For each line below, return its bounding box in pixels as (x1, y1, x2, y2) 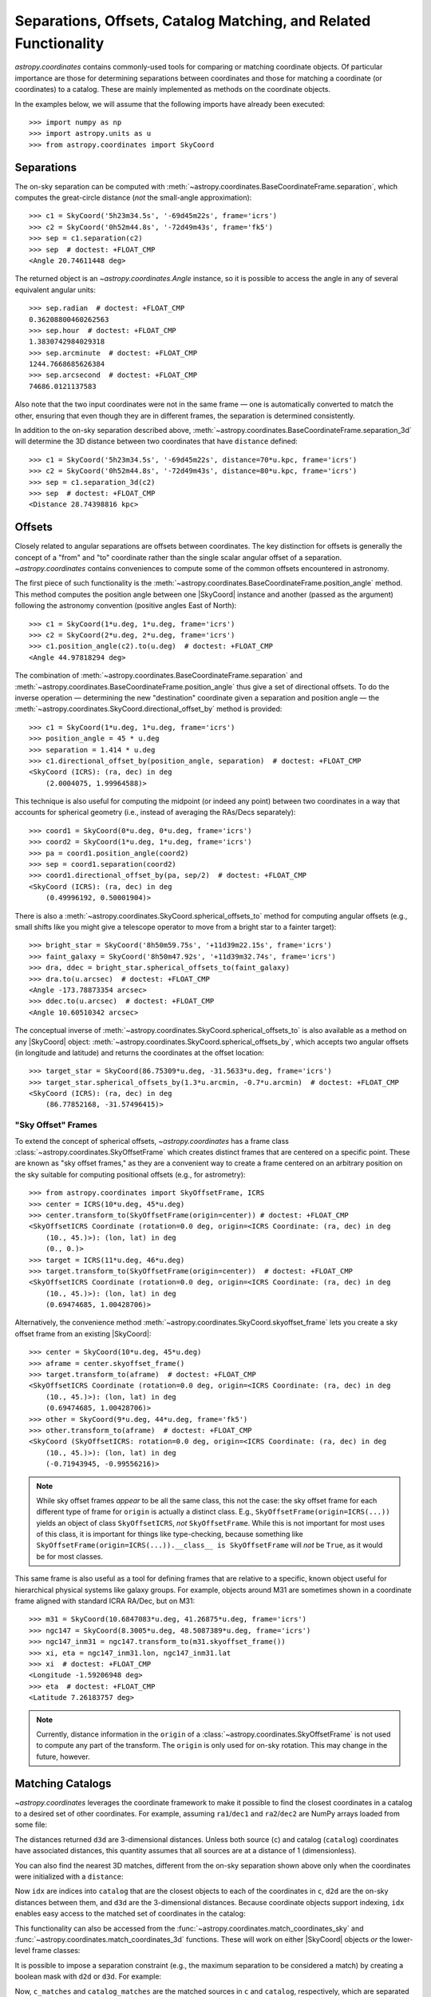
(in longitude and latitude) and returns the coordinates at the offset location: (14, 1047, 264, 1058)
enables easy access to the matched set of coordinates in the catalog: (14, 1909, 246, 1919)
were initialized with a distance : (14, 1872, 124, 1881)
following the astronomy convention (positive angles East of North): (14, 601, 237, 610)
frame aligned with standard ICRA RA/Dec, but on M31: (14, 1596, 196, 1606)
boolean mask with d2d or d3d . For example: (14, 1971, 162, 1981)
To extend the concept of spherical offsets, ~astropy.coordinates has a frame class (14, 1136, 289, 1145)
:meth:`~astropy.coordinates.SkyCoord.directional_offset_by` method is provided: (14, 704, 283, 714)
